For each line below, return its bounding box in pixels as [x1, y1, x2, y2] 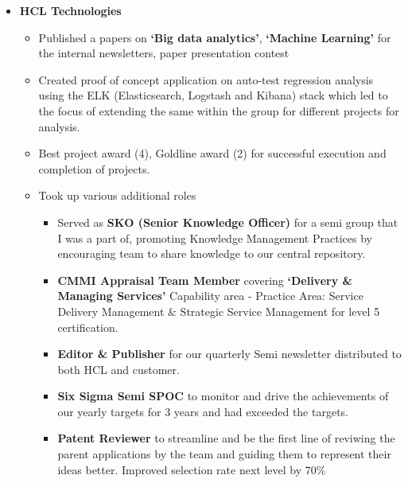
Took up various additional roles [38, 187, 196, 204]
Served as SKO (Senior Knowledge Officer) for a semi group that [57, 213, 398, 230]
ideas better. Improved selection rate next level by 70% [57, 461, 326, 477]
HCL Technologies [19, 2, 122, 18]
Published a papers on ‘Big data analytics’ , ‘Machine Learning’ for [38, 29, 391, 45]
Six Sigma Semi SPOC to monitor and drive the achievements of [57, 388, 389, 404]
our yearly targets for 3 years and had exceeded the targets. [57, 403, 348, 419]
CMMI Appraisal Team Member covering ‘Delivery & [57, 271, 353, 288]
